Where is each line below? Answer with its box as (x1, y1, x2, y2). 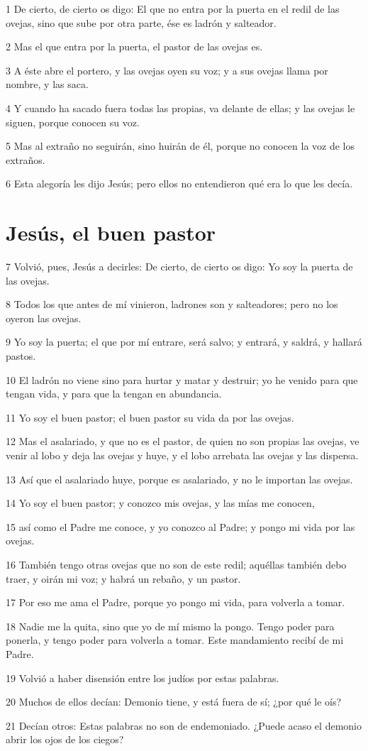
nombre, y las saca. (6, 77, 89, 92)
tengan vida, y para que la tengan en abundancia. (6, 386, 222, 401)
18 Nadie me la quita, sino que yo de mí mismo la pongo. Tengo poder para (6, 618, 335, 633)
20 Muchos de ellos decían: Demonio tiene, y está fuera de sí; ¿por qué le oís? (6, 694, 342, 709)
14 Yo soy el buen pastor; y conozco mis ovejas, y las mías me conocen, (6, 495, 315, 510)
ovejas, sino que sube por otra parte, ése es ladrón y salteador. (6, 15, 277, 30)
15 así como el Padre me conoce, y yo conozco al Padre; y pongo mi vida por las (6, 519, 355, 534)
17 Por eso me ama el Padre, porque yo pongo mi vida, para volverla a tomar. (6, 595, 345, 610)
